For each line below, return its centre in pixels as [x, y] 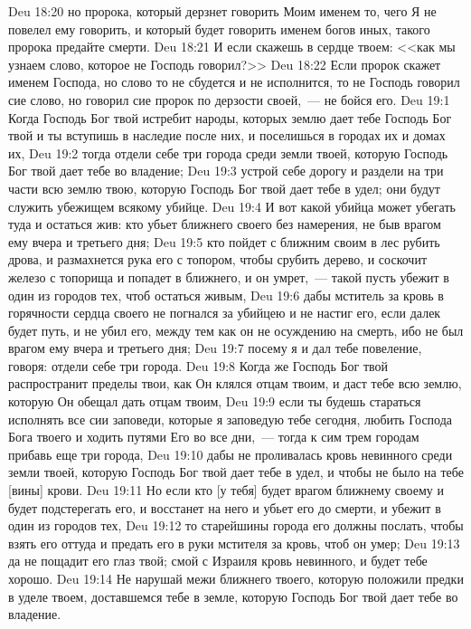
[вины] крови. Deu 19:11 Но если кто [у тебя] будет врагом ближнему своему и [226, 490]
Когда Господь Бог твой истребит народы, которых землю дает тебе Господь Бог [230, 117]
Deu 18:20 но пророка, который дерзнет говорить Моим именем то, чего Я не [222, 11]
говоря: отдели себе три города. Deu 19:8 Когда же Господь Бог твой [198, 365]
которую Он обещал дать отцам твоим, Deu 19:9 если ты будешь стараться [215, 401]
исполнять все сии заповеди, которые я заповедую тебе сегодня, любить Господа [231, 419]
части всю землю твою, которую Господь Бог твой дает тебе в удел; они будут [224, 188]
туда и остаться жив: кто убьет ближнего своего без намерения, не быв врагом [225, 224]
